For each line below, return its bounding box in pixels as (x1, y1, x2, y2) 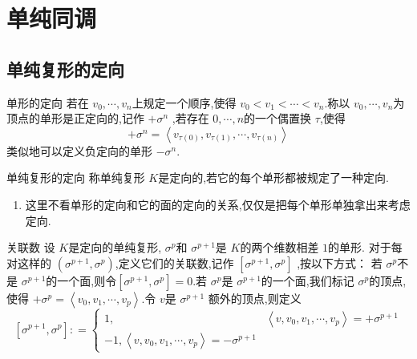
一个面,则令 (57, 272, 117, 288)
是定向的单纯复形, (68, 239, 162, 256)
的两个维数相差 (240, 239, 319, 256)
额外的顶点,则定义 (208, 289, 302, 306)
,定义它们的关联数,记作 (115, 254, 234, 271)
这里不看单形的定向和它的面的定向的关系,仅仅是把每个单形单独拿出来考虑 (25, 196, 411, 212)
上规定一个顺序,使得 (132, 94, 237, 111)
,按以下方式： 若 (297, 254, 383, 271)
